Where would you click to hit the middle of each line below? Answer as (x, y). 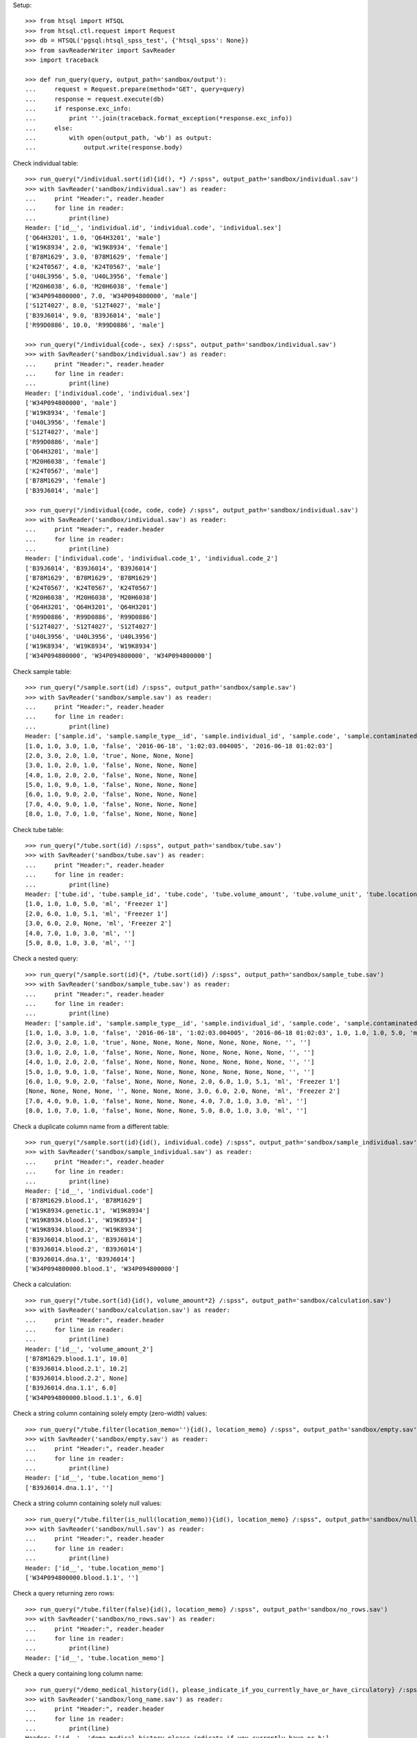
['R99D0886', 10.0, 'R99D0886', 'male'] (95, 325)
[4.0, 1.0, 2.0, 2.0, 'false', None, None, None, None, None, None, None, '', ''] (170, 1062)
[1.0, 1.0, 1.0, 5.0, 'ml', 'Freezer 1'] (97, 904)
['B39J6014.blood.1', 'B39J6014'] (84, 1240)
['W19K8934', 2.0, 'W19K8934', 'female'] (97, 247)
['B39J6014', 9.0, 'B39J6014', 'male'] (93, 315)
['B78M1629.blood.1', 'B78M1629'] (84, 1201)
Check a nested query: (46, 959)
